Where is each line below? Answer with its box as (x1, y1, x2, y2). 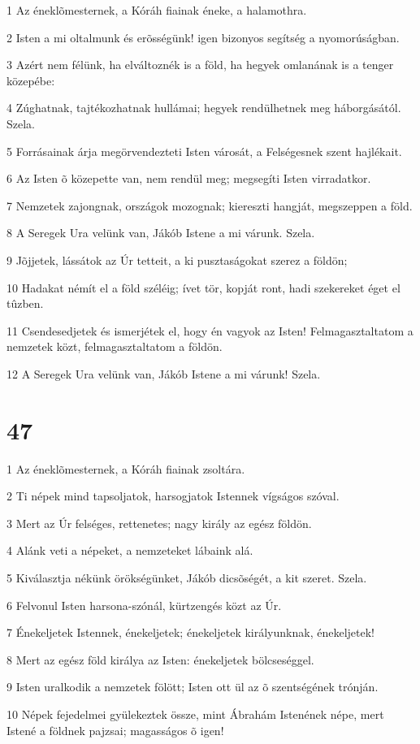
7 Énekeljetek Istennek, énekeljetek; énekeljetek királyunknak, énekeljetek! (6, 624, 375, 641)
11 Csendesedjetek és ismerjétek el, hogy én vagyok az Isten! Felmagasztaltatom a (6, 322, 414, 339)
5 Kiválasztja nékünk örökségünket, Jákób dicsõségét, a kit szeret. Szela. (6, 569, 367, 586)
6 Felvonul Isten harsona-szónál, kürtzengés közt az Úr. (6, 596, 282, 613)
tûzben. (6, 295, 44, 312)
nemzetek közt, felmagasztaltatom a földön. (6, 338, 223, 355)
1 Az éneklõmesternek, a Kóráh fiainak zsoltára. (6, 460, 245, 477)
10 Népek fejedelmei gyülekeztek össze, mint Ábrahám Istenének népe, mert (6, 705, 384, 722)
